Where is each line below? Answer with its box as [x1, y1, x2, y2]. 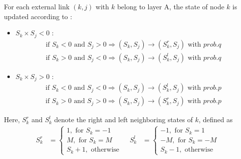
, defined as [198, 114, 233, 125]
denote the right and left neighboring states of [54, 114, 193, 125]
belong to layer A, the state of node [117, 1, 224, 11]
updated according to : [4, 11, 72, 21]
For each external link [4, 1, 70, 11]
